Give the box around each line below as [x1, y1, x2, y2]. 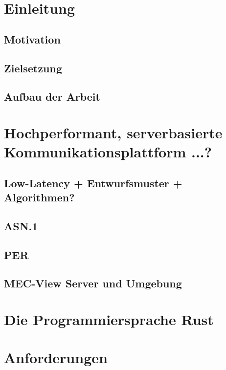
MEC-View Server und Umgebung [4, 276, 182, 291]
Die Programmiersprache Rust [4, 309, 214, 329]
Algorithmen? [4, 190, 75, 205]
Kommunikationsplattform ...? [4, 142, 212, 162]
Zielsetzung [4, 60, 62, 75]
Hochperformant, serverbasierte [4, 122, 223, 142]
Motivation [4, 31, 61, 46]
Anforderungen [4, 348, 108, 368]
